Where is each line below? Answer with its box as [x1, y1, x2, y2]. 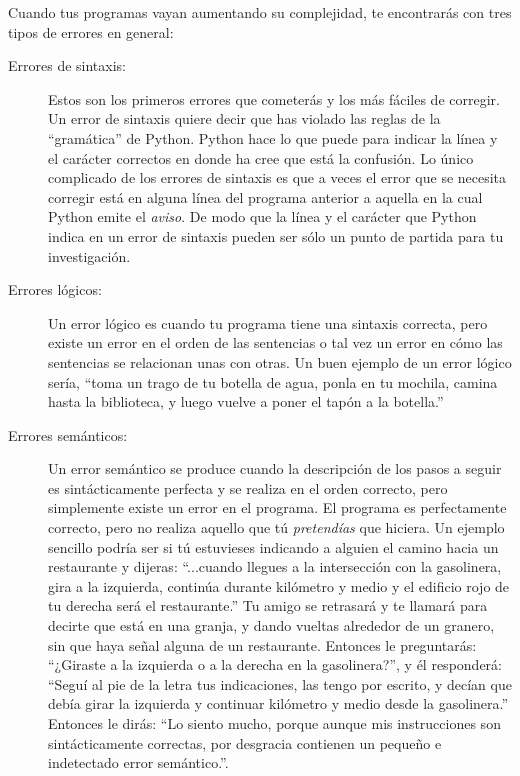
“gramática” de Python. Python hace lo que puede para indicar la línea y [48, 127, 498, 148]
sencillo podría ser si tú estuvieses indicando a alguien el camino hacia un [48, 536, 499, 557]
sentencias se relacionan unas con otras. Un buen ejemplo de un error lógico [48, 351, 512, 372]
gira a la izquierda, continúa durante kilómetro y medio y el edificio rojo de [48, 575, 510, 596]
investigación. [48, 245, 131, 266]
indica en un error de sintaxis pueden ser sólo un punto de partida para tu [48, 225, 504, 246]
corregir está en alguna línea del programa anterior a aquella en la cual [48, 186, 483, 207]
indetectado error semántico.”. [48, 752, 229, 773]
